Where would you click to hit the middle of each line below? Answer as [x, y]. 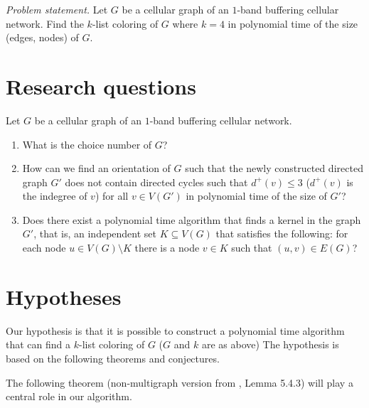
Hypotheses [64, 296]
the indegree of [55, 196]
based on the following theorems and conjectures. [113, 358]
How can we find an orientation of [96, 168]
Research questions [101, 86]
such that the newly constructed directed [274, 168]
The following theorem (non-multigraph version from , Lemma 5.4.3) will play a [180, 382]
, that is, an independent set [95, 233]
